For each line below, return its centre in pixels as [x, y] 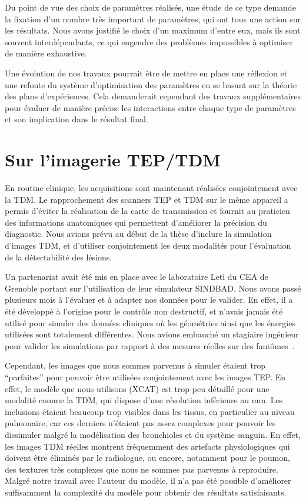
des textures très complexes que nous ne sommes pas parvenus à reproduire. [142, 469]
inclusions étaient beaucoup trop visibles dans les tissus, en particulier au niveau [150, 411]
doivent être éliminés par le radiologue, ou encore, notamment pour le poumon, [147, 458]
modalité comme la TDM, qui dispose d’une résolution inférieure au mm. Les [144, 400]
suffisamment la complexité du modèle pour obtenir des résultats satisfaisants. [146, 492]
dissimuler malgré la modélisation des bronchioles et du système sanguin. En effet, [153, 434]
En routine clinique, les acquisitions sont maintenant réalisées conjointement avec [151, 188]
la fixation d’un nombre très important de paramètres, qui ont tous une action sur [153, 19]
